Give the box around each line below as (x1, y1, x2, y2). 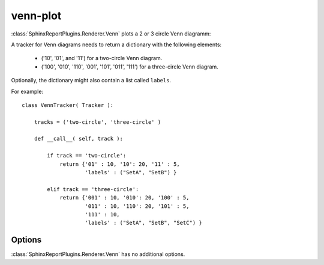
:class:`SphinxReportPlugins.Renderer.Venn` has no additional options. (11, 251, 185, 258)
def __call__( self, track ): (34, 135, 123, 142)
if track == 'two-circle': (47, 152, 127, 159)
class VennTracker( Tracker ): (22, 102, 114, 108)
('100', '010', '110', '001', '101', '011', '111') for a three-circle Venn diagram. (41, 63, 218, 70)
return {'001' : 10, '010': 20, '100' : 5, (59, 194, 190, 201)
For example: (11, 88, 44, 95)
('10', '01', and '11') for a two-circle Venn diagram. (41, 55, 163, 62)
